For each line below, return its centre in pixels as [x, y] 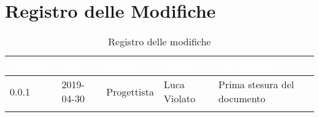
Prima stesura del [256, 85]
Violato [180, 99]
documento [242, 99]
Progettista [130, 91]
